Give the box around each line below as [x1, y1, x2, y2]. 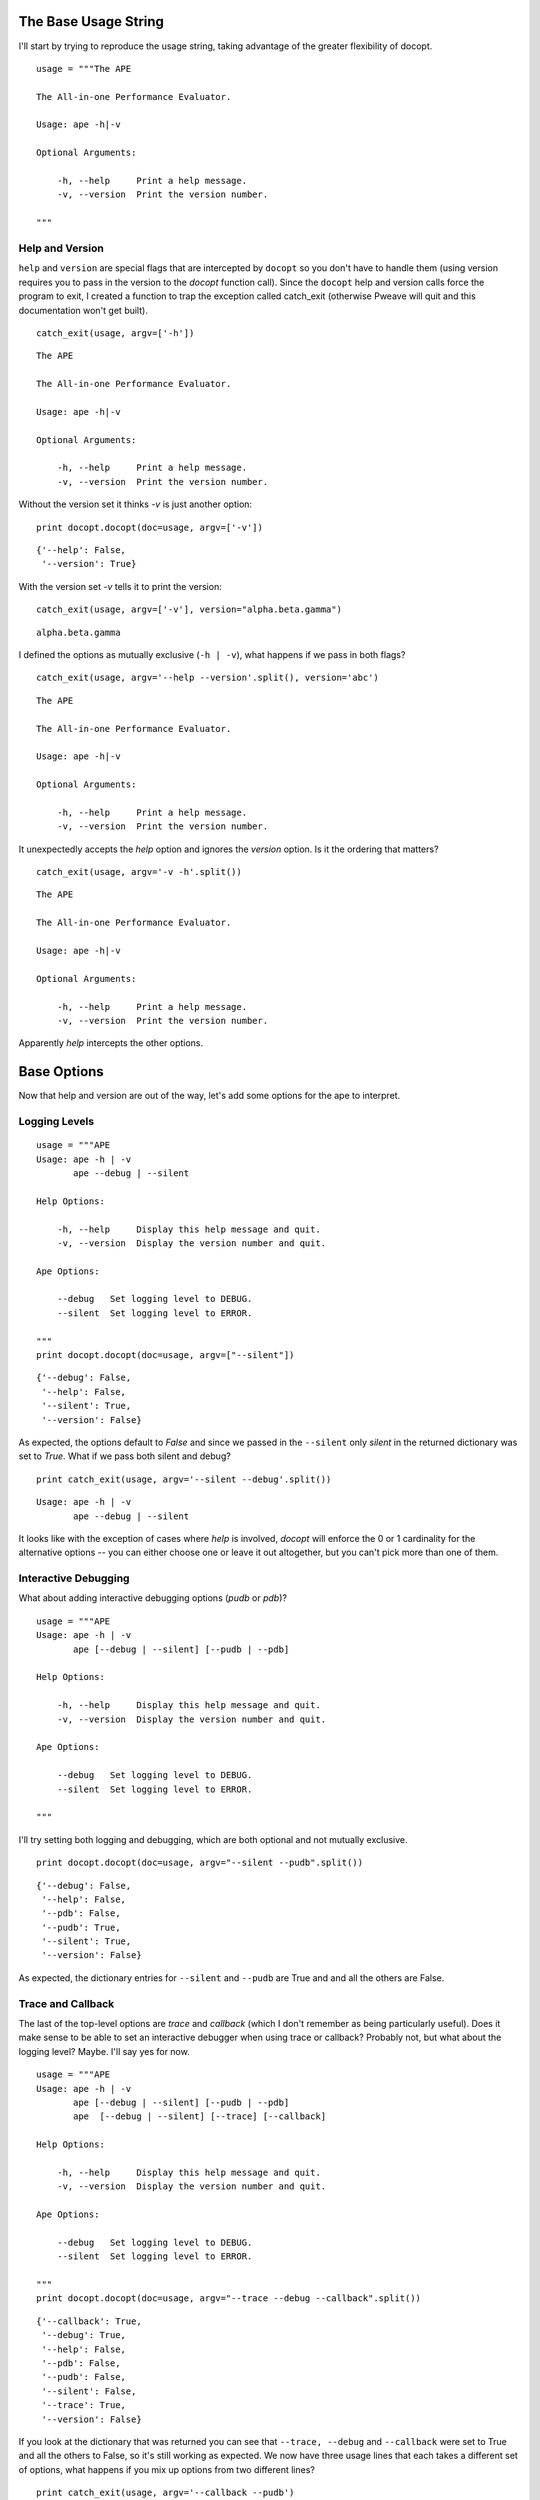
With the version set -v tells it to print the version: [18, 580, 222, 592]
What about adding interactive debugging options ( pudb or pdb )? [18, 1592, 287, 1604]
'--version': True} [41, 558, 137, 570]
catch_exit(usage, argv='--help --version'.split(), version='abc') [36, 672, 379, 684]
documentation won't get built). [18, 304, 149, 316]
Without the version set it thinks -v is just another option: [18, 498, 253, 510]
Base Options [18, 1063, 104, 1080]
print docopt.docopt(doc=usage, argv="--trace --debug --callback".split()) [36, 2293, 422, 2304]
